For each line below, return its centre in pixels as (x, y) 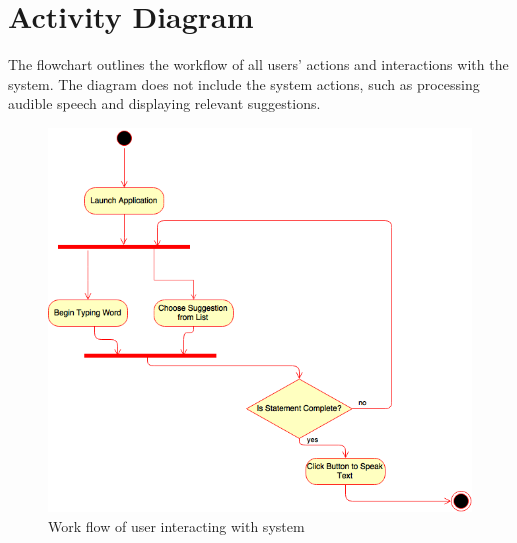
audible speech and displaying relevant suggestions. (164, 103)
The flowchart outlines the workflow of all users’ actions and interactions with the (258, 64)
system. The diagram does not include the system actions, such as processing (244, 83)
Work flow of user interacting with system (176, 525)
